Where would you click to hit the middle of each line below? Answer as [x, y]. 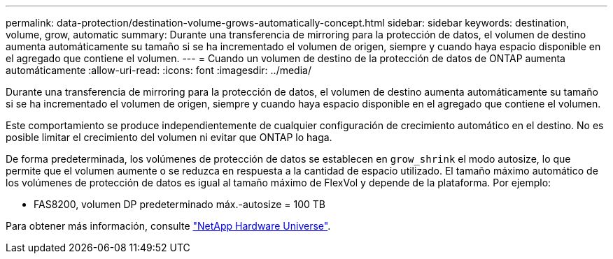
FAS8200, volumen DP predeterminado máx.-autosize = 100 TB [179, 204]
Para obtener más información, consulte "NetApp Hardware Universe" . [168, 226]
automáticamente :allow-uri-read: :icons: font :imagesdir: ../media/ [158, 70]
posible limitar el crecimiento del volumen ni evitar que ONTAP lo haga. [169, 137]
